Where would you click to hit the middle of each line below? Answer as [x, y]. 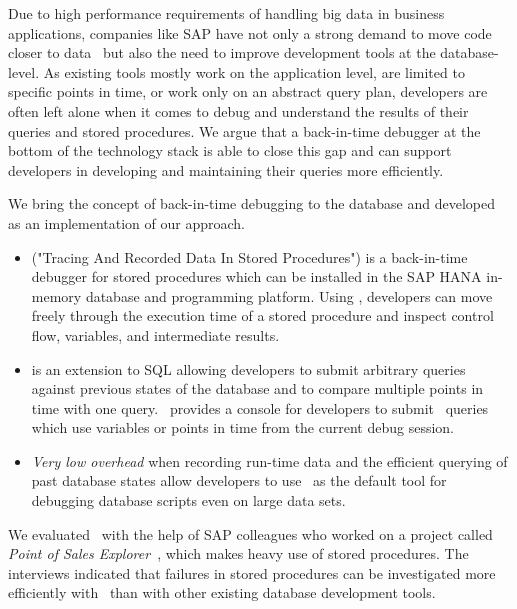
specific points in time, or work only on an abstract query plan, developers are [248, 91]
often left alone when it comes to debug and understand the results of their [238, 110]
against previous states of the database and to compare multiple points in [257, 388]
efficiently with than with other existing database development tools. [222, 592]
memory [56, 295]
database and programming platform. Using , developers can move [289, 295]
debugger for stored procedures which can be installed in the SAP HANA [256, 276]
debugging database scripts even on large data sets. [188, 500]
